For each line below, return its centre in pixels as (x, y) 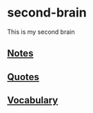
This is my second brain (41, 32)
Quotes (23, 77)
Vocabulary (33, 100)
